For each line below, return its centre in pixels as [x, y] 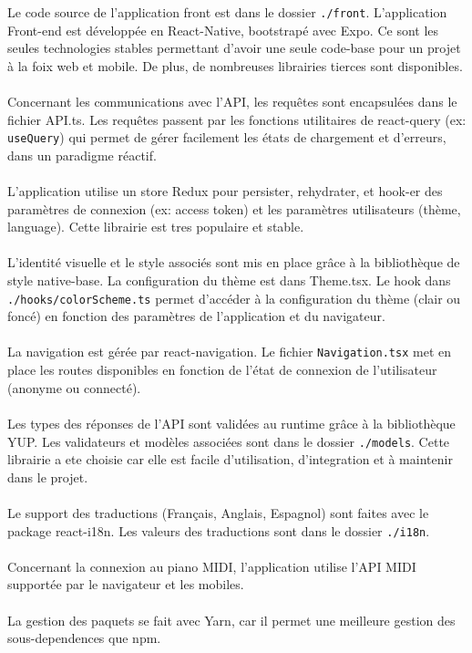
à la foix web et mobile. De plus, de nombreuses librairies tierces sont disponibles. [235, 65]
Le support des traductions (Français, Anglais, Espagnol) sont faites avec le [218, 512]
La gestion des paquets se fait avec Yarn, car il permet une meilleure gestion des [231, 620]
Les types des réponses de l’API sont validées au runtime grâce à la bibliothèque [231, 423]
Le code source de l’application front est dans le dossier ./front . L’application [227, 12]
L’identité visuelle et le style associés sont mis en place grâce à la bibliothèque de [234, 262]
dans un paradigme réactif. [82, 155]
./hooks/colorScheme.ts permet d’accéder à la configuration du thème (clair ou [234, 298]
